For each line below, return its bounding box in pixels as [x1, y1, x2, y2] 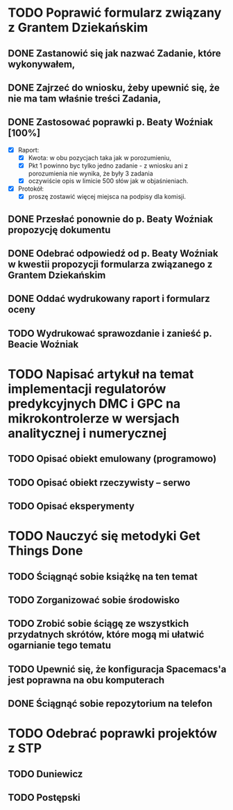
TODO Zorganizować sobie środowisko [8, 594, 180, 606]
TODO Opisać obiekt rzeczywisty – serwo [8, 477, 191, 489]
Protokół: [17, 184, 44, 193]
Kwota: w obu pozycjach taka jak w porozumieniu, [28, 153, 172, 161]
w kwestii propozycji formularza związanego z [8, 258, 213, 270]
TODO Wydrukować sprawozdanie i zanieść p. [8, 327, 212, 339]
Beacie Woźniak [8, 338, 79, 350]
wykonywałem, [8, 58, 76, 70]
